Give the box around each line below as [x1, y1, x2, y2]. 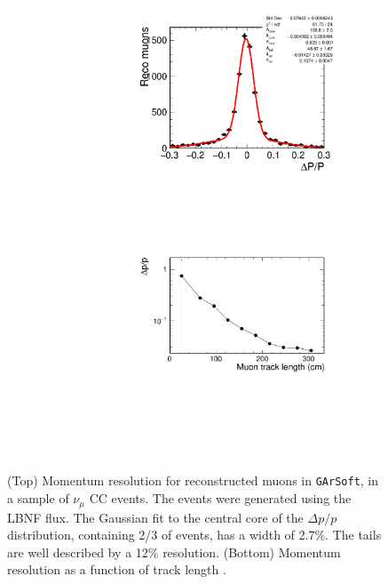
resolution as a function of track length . [7, 560, 226, 579]
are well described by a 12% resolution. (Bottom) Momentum [7, 542, 341, 561]
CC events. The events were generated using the [89, 489, 352, 508]
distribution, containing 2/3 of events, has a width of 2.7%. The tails [7, 525, 382, 544]
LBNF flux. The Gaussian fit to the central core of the [7, 508, 304, 526]
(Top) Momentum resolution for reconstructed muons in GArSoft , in [7, 471, 379, 490]
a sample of [7, 489, 69, 508]
